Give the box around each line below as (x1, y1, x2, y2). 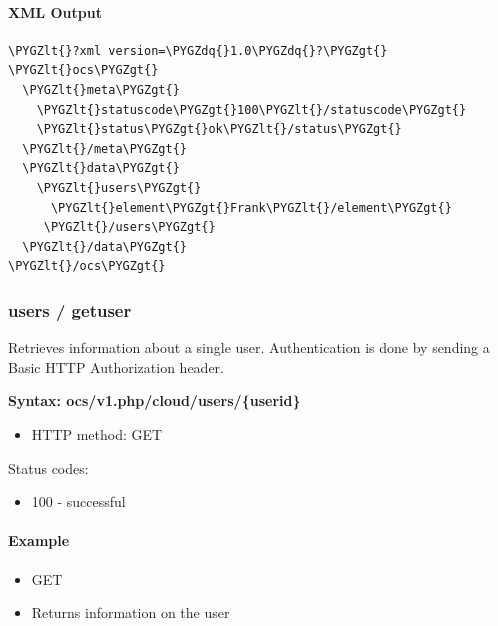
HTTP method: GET (31, 423, 163, 444)
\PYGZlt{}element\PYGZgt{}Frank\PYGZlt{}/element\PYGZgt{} (50, 200, 452, 215)
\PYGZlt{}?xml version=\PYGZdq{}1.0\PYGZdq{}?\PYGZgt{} (8, 43, 388, 58)
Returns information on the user (31, 602, 230, 623)
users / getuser (8, 297, 132, 322)
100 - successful (31, 491, 126, 512)
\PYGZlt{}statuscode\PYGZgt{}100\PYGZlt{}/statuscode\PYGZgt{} (36, 102, 467, 117)
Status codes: (8, 457, 89, 478)
